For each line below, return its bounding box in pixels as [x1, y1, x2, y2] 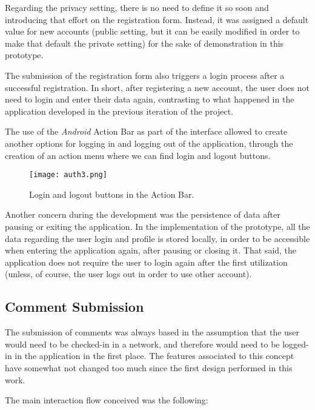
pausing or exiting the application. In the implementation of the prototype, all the [5, 220, 310, 232]
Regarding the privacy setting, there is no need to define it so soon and [5, 1, 269, 13]
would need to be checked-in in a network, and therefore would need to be [5, 337, 280, 350]
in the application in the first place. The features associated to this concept [15, 349, 294, 362]
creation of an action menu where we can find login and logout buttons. [5, 149, 271, 161]
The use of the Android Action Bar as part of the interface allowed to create [5, 125, 288, 138]
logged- [282, 337, 309, 350]
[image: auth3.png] [29, 170, 107, 180]
